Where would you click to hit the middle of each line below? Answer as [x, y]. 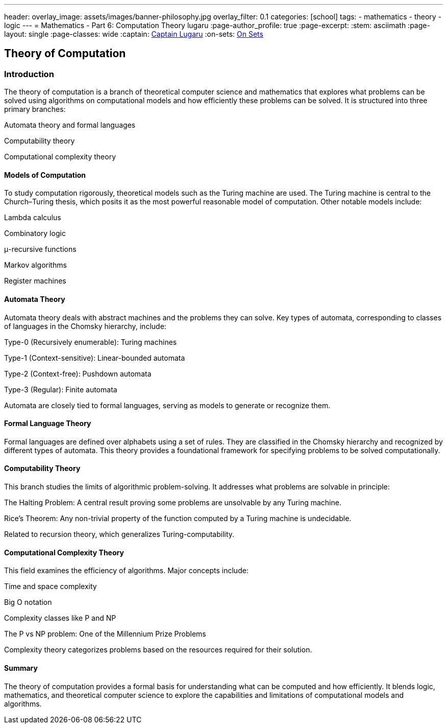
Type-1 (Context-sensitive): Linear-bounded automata [95, 358]
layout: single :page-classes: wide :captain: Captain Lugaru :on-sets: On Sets [134, 34]
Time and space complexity [51, 586]
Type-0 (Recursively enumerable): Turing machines [91, 342]
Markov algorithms [35, 265]
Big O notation [28, 602]
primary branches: [35, 109]
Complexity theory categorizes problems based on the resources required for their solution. [158, 650]
